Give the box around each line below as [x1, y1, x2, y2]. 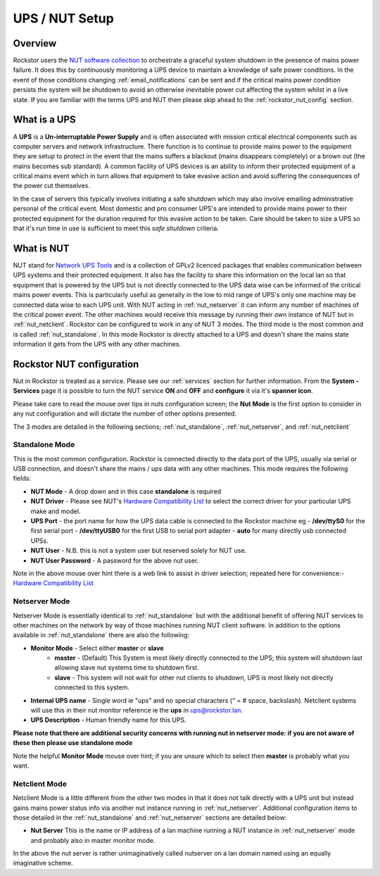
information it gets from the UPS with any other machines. [13, 340, 182, 349]
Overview [13, 37, 57, 49]
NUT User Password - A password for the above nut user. [30, 556, 199, 565]
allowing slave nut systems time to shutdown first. [54, 663, 200, 672]
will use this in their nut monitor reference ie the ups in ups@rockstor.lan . [30, 706, 243, 715]
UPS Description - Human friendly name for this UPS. [30, 715, 186, 725]
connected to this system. [54, 683, 130, 692]
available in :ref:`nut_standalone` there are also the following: [13, 631, 190, 639]
